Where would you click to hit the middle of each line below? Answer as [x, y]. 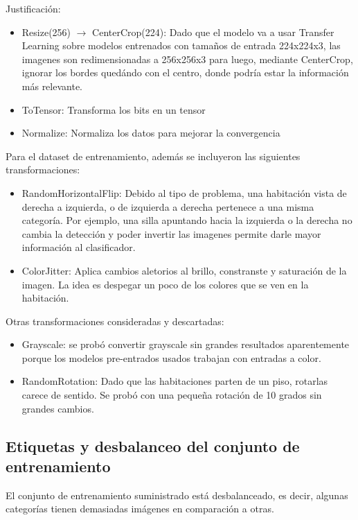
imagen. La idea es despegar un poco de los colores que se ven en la [165, 284]
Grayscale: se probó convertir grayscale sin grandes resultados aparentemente [186, 344]
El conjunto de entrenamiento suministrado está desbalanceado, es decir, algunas [177, 495]
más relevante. [52, 86]
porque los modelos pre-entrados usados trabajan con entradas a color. [171, 357]
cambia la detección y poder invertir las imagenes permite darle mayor [171, 233]
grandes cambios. [58, 408]
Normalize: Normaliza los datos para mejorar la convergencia [151, 133]
